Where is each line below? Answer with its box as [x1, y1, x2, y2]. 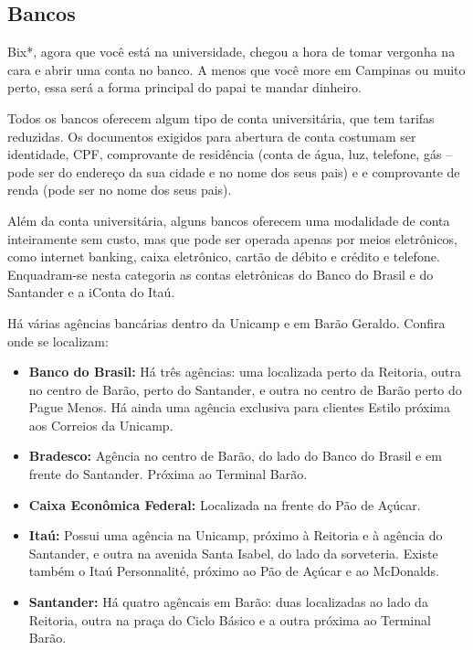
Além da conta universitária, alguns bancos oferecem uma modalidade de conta [7, 210, 450, 229]
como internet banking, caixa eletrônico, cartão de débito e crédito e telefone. [7, 247, 440, 266]
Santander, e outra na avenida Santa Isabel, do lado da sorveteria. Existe [28, 543, 438, 562]
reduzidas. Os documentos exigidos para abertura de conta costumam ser [7, 126, 416, 145]
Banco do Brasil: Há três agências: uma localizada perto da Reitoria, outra [28, 362, 461, 381]
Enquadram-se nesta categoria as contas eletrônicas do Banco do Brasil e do [7, 264, 434, 283]
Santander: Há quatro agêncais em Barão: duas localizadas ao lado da [28, 592, 428, 612]
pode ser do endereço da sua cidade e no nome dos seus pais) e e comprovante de [7, 162, 460, 181]
